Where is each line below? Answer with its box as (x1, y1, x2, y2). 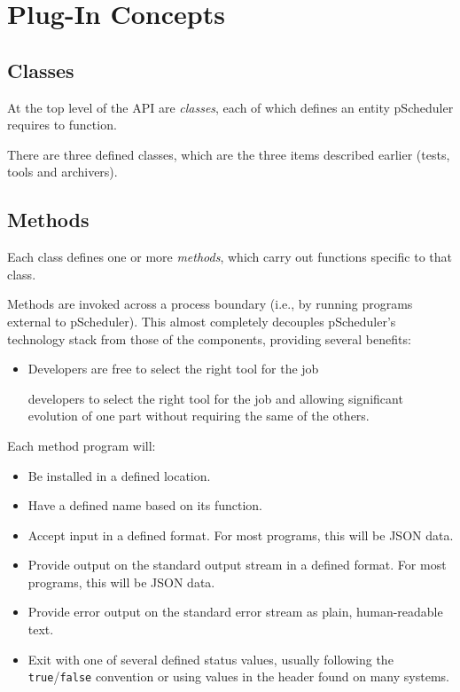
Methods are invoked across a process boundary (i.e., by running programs (7, 295, 413, 313)
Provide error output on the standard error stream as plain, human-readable (27, 602, 443, 621)
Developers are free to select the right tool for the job (27, 359, 319, 378)
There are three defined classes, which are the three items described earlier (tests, (7, 145, 450, 163)
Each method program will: (7, 436, 156, 454)
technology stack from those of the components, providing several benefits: (7, 329, 411, 348)
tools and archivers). (7, 162, 118, 181)
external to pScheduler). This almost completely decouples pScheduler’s (7, 311, 396, 330)
